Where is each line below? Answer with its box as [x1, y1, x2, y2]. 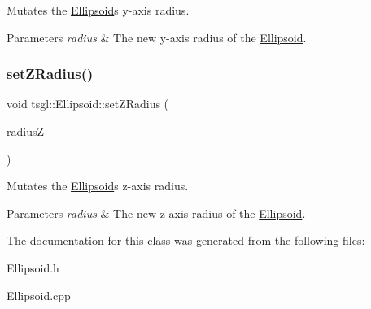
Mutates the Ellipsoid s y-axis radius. [7, 2, 190, 18]
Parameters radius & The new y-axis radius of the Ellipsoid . [7, 28, 307, 46]
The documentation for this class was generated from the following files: [7, 232, 365, 249]
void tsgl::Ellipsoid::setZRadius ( [7, 95, 169, 112]
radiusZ [7, 123, 45, 139]
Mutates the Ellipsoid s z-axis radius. [7, 177, 189, 194]
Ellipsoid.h [7, 259, 59, 276]
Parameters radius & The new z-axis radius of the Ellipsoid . [7, 204, 306, 221]
